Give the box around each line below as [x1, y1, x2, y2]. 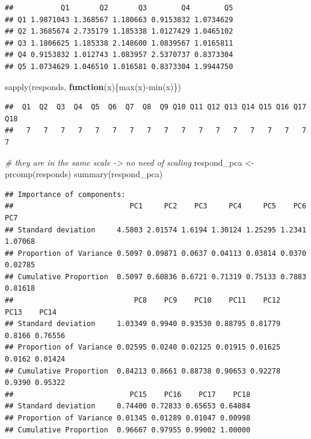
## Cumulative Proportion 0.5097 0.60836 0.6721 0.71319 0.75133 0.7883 [5, 272, 307, 281]
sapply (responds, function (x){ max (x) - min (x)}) [5, 80, 181, 92]
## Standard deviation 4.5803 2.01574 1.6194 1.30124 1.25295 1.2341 [5, 225, 307, 234]
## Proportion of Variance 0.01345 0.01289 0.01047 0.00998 [5, 414, 251, 422]
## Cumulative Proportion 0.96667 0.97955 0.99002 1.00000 [5, 425, 251, 434]
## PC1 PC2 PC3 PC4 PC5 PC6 [5, 202, 307, 211]
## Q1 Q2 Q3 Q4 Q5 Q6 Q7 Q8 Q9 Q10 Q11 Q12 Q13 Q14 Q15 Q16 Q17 [5, 103, 307, 112]
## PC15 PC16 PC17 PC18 [5, 390, 251, 399]
